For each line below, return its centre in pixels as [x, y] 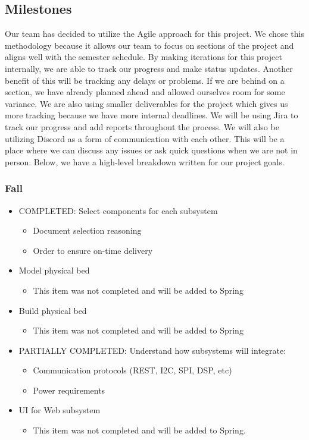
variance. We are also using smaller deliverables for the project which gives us [146, 103]
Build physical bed [53, 310]
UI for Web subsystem [60, 410]
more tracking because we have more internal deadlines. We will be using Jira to [152, 115]
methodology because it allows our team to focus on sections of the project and [149, 45]
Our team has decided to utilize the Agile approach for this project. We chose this [154, 34]
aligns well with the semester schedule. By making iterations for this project [143, 57]
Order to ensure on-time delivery [93, 250]
